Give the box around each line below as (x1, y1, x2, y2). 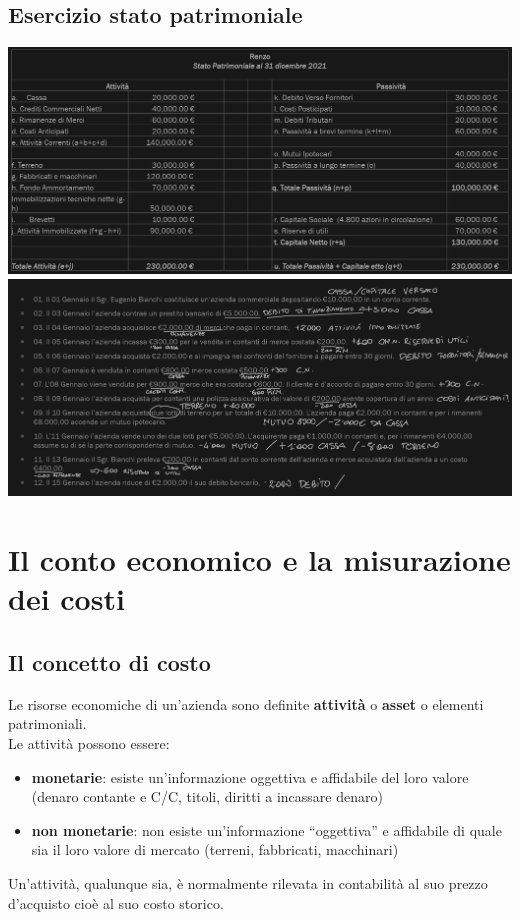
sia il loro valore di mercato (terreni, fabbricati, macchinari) (31, 839, 399, 860)
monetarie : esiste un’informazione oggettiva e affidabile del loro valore (31, 766, 469, 787)
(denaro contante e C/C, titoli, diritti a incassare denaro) (31, 786, 383, 807)
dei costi (8, 578, 125, 619)
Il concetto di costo (8, 646, 211, 677)
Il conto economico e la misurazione (8, 539, 511, 580)
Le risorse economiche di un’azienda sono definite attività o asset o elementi (8, 693, 484, 714)
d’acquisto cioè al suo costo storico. (8, 892, 224, 913)
